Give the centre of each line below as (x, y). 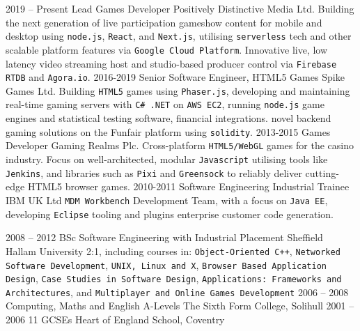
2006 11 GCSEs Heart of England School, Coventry (115, 320)
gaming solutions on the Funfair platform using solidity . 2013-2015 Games (168, 131)
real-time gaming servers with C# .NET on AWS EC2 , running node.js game (165, 104)
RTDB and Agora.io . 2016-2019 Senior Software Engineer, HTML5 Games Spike (175, 77)
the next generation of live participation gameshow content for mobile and (164, 22)
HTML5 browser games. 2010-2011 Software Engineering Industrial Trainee (188, 186)
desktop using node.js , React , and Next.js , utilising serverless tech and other (179, 36)
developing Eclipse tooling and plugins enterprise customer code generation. (170, 214)
